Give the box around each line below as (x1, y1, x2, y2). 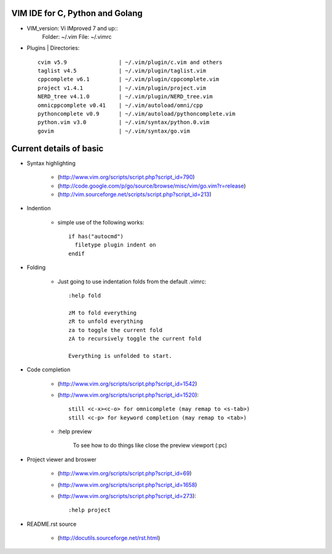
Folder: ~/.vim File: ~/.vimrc (42, 33, 112, 40)
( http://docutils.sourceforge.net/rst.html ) (57, 534, 160, 542)
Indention (26, 205, 51, 212)
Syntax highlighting (26, 159, 76, 167)
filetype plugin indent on (74, 242, 156, 248)
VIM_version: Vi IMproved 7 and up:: (26, 25, 118, 32)
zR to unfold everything (68, 318, 143, 325)
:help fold (68, 292, 101, 299)
